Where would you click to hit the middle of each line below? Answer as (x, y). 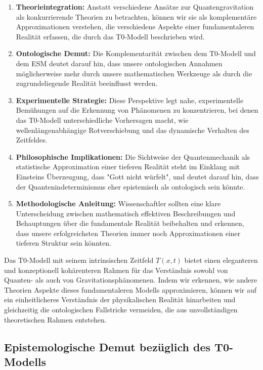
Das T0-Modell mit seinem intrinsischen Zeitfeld (79, 260)
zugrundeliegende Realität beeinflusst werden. (87, 83)
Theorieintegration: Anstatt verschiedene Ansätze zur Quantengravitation (135, 7)
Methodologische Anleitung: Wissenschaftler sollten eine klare (118, 203)
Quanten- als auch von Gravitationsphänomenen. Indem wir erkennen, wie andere (131, 280)
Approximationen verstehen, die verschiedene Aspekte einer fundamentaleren (135, 27)
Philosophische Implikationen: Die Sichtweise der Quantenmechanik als (133, 156)
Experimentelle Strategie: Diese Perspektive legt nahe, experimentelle (130, 100)
